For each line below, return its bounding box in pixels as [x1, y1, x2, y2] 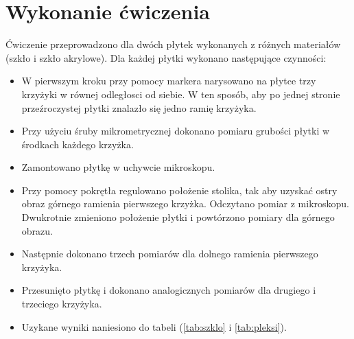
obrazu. [21, 223, 53, 237]
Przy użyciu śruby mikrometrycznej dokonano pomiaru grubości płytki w [21, 124, 330, 138]
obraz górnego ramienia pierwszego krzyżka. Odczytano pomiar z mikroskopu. [21, 196, 349, 211]
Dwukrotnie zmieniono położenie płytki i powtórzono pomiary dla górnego [21, 210, 335, 224]
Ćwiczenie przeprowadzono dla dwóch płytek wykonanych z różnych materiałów [5, 37, 341, 51]
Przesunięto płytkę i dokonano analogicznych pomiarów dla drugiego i [21, 283, 316, 297]
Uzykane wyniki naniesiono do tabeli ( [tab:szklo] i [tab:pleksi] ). [21, 319, 287, 334]
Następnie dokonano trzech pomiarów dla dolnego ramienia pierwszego [21, 246, 318, 261]
